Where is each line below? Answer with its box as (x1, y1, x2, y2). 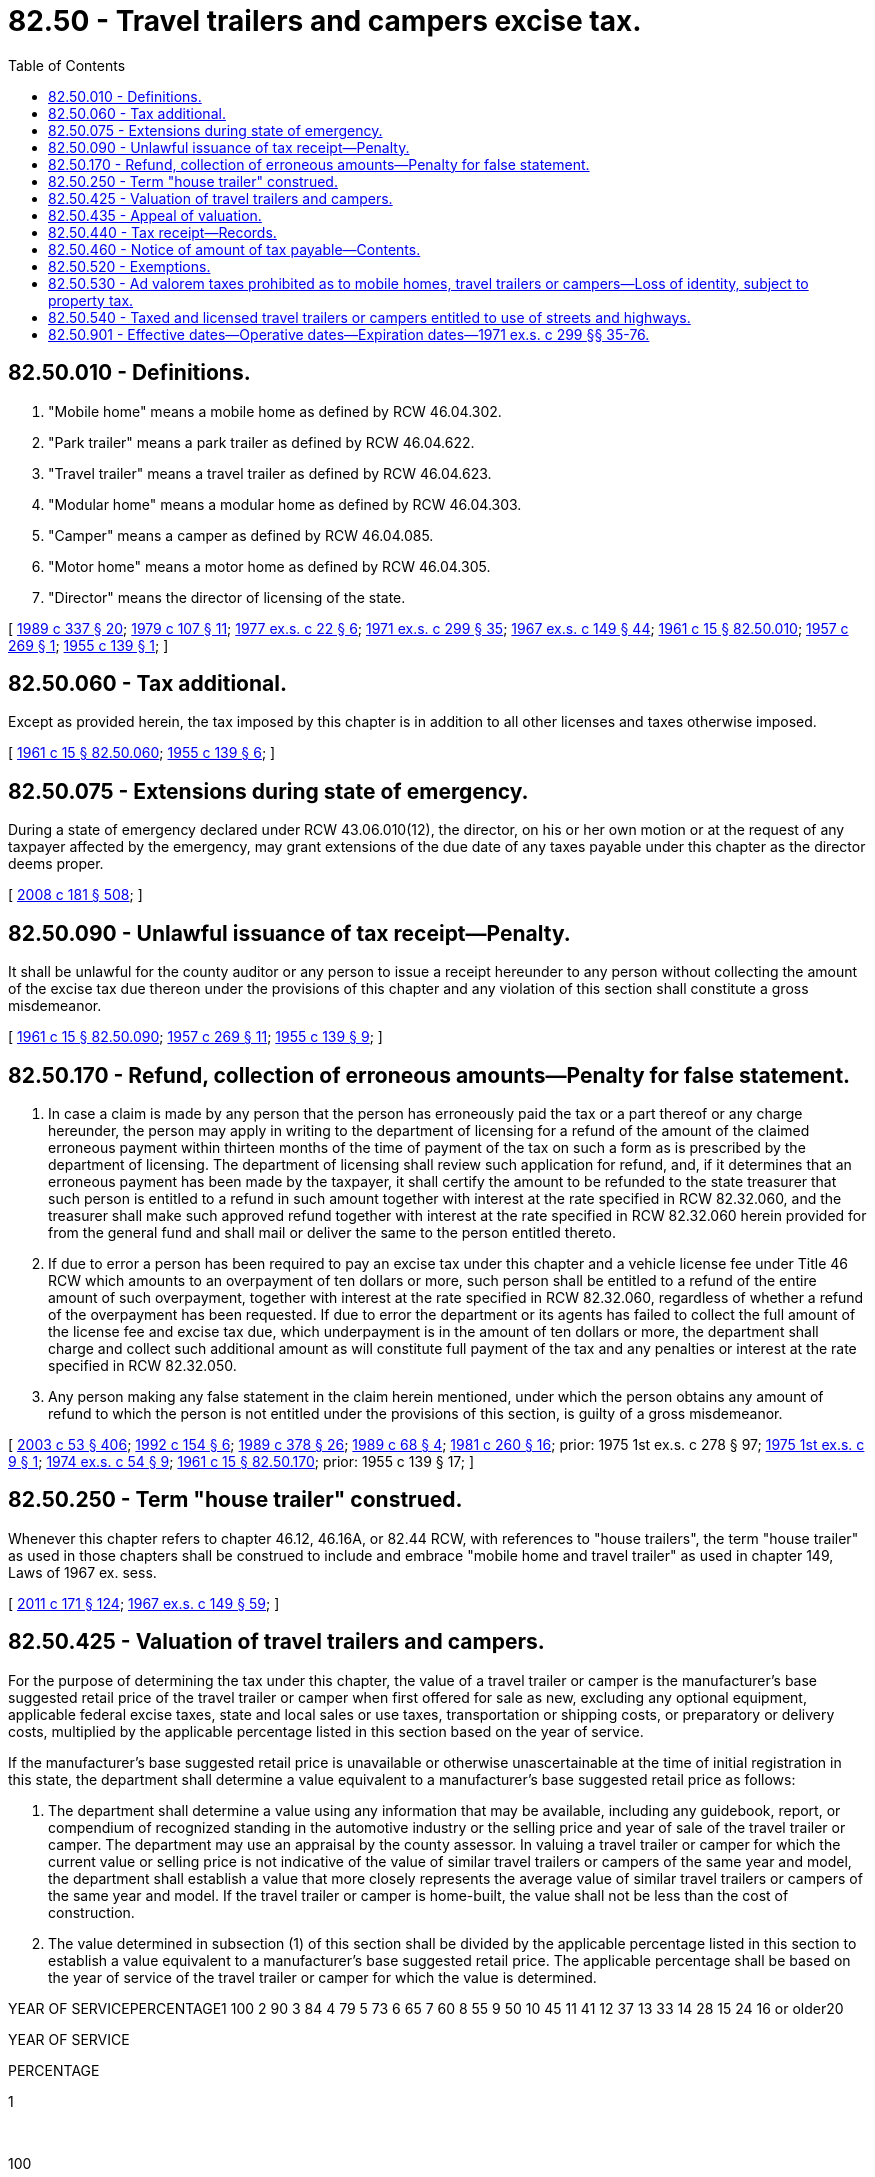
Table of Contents (8, 56, 126, 74)
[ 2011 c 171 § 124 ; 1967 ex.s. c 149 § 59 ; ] (8, 1594, 280, 1612)
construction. (48, 1903, 135, 1921)
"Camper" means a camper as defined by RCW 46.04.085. (48, 526, 434, 544)
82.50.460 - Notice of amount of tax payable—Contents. (48, 240, 421, 258)
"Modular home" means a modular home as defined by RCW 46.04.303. (48, 495, 522, 513)
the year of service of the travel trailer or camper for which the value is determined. (48, 1968, 597, 1986)
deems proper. (8, 855, 104, 873)
